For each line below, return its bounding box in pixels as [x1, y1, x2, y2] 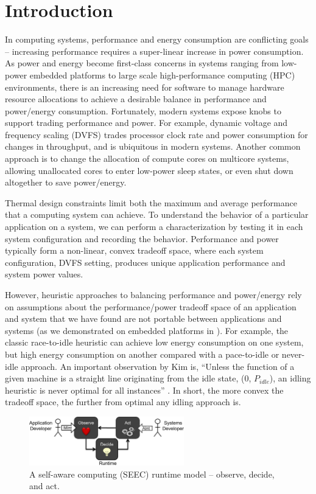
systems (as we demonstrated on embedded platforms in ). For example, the [5, 324, 289, 336]
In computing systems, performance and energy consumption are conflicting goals [5, 33, 309, 46]
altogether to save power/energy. [5, 176, 127, 189]
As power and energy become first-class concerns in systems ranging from [5, 57, 279, 69]
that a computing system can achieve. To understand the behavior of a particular [5, 208, 309, 221]
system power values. [5, 268, 83, 280]
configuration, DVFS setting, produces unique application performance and [5, 256, 286, 268]
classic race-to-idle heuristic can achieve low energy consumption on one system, [5, 336, 304, 349]
